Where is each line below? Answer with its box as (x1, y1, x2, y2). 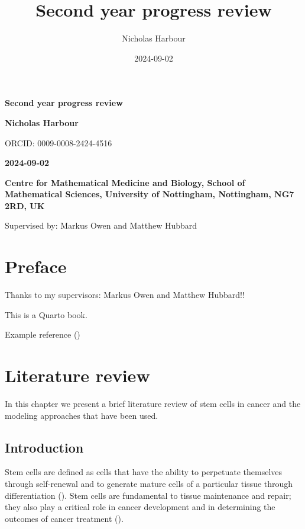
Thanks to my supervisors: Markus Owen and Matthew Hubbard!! (5, 288, 245, 301)
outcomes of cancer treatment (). (5, 512, 124, 524)
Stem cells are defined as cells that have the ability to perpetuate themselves (5, 466, 283, 478)
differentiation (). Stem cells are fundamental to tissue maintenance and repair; (5, 489, 291, 501)
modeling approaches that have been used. (5, 409, 158, 421)
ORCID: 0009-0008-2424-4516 (5, 136, 112, 149)
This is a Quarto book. (5, 308, 87, 320)
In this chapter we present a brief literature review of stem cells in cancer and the (5, 397, 301, 410)
